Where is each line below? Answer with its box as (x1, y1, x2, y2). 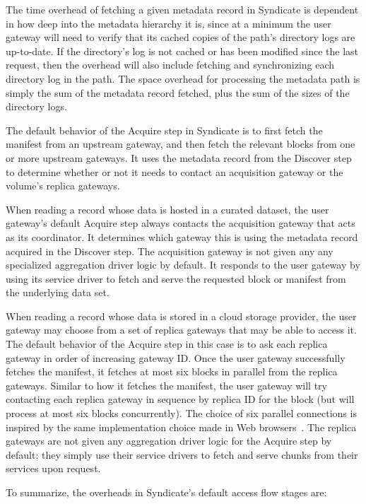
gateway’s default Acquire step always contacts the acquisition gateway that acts (6, 216, 355, 230)
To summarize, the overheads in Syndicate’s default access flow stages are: (6, 485, 327, 499)
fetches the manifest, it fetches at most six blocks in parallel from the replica (6, 364, 338, 379)
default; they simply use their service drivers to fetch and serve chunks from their (6, 447, 358, 462)
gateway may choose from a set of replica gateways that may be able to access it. (6, 322, 357, 337)
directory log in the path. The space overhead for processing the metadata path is (6, 71, 360, 86)
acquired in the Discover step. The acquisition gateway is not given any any (6, 243, 333, 258)
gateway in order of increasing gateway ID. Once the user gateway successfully (6, 350, 346, 365)
